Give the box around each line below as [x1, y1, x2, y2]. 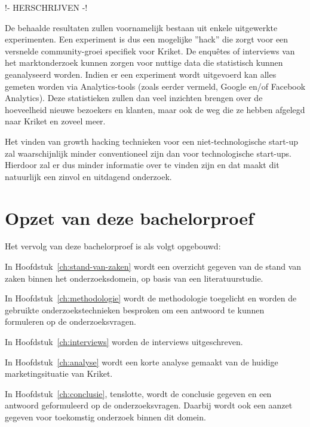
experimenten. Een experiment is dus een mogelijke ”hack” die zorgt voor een [5, 33, 288, 45]
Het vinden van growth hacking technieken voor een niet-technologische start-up [5, 135, 299, 147]
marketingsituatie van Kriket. [5, 367, 113, 380]
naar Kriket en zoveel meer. [5, 115, 106, 127]
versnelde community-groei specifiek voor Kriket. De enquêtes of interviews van [5, 44, 295, 57]
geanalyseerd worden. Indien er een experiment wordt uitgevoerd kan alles [5, 68, 277, 80]
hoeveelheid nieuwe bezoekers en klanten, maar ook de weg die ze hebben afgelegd [5, 103, 305, 115]
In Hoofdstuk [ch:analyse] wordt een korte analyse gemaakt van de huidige [5, 355, 278, 368]
